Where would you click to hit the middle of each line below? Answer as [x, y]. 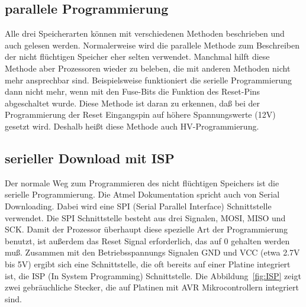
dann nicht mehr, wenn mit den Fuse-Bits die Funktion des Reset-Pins [133, 91]
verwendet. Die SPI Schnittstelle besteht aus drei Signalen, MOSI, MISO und [145, 217]
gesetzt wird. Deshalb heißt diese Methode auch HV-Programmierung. [132, 126]
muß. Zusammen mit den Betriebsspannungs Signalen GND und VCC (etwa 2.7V [152, 252]
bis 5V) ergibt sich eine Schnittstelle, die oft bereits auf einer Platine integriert [148, 264]
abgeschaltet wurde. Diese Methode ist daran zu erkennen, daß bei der [133, 103]
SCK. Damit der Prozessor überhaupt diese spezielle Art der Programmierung [146, 229]
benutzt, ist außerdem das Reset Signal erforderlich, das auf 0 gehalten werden [147, 240]
